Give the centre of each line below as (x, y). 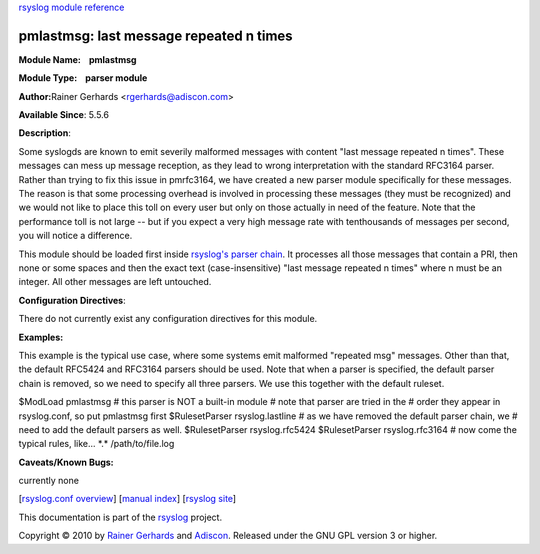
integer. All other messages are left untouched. (115, 282)
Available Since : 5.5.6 (64, 115)
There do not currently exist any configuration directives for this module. (168, 319)
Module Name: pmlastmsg (77, 59)
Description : (45, 133)
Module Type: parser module (83, 78)
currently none (49, 481)
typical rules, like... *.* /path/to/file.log (96, 444)
